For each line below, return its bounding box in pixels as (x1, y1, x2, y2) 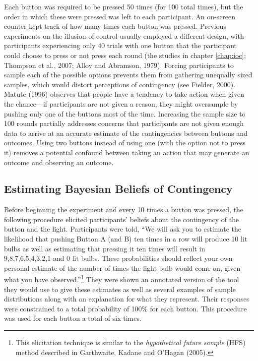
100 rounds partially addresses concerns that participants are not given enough (4, 118, 244, 128)
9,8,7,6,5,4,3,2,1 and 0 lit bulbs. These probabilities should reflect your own (4, 253, 233, 263)
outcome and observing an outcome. (4, 157, 114, 167)
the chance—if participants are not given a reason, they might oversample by (4, 98, 238, 109)
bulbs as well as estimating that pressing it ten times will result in (4, 243, 205, 253)
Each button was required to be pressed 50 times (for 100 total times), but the (4, 1, 243, 11)
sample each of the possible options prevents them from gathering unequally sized (4, 69, 253, 80)
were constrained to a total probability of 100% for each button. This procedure (4, 303, 247, 313)
